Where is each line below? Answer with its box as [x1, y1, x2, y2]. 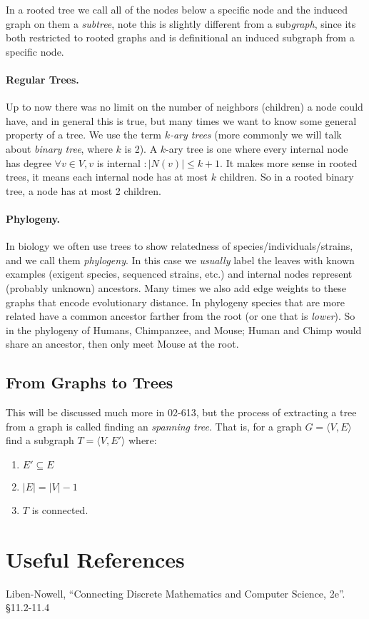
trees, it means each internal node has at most [6, 169, 208, 184]
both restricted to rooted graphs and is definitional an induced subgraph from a [6, 30, 355, 45]
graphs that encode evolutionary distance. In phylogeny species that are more [6, 294, 345, 309]
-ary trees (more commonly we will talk [169, 127, 342, 142]
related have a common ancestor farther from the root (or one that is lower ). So [6, 308, 355, 323]
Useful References [6, 544, 185, 573]
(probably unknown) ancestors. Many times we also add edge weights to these [6, 280, 346, 295]
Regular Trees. [6, 71, 79, 86]
